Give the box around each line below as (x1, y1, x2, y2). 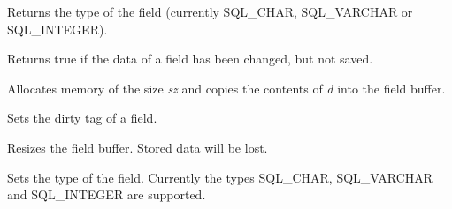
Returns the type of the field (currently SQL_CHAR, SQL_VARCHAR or (7, 3, 413, 20)
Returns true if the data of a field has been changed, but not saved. (7, 49, 373, 68)
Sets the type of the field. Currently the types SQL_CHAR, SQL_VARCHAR (7, 168, 433, 186)
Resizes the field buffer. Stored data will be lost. (7, 138, 268, 156)
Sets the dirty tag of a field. (7, 108, 157, 127)
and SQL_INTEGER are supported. (7, 185, 206, 204)
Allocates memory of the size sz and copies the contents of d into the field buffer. (7, 78, 446, 97)
